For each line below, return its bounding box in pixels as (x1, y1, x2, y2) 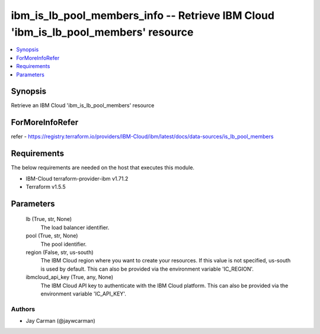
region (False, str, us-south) (25, 249, 94, 256)
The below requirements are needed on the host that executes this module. (11, 164, 195, 171)
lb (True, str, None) (25, 216, 72, 223)
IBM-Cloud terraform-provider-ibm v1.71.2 (25, 175, 129, 182)
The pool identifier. (40, 240, 87, 248)
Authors (11, 305, 36, 313)
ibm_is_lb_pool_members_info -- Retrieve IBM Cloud (11, 9, 275, 22)
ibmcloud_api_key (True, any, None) (25, 274, 114, 281)
